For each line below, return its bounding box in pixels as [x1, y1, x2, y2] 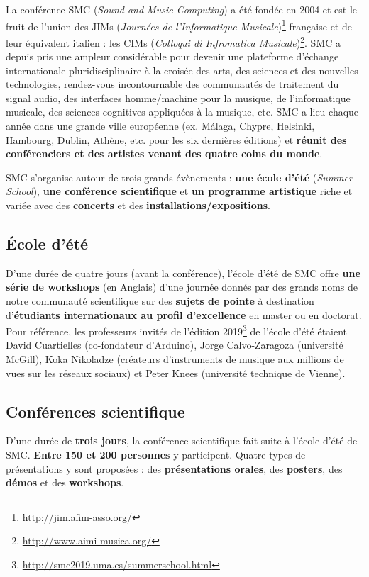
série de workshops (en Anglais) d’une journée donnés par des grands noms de [6, 279, 358, 294]
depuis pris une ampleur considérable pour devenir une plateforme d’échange [6, 49, 339, 64]
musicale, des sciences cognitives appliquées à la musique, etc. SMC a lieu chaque [6, 104, 359, 119]
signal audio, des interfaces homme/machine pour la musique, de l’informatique [6, 90, 351, 105]
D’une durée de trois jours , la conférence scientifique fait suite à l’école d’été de [6, 433, 358, 448]
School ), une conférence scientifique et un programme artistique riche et [6, 184, 353, 198]
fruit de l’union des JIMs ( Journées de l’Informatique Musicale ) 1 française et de [6, 16, 352, 33]
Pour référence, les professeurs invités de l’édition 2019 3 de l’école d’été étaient [6, 322, 348, 338]
